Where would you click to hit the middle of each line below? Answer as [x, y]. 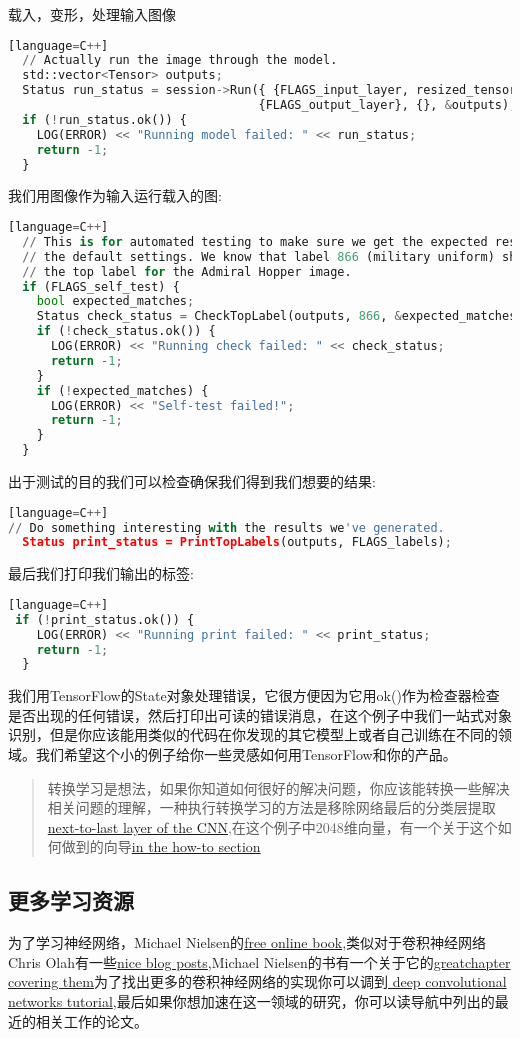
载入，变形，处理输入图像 [92, 14]
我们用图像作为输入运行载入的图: [115, 195]
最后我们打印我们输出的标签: [101, 573]
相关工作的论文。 [91, 1020]
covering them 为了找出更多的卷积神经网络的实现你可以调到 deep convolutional [257, 981]
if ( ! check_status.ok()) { [126, 331]
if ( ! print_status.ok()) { [105, 619]
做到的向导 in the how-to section [161, 846]
